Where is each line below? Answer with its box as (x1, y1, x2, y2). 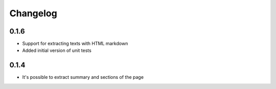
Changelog (9, 8, 57, 19)
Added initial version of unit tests (22, 47, 91, 53)
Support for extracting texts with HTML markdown (22, 41, 128, 47)
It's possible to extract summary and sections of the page (22, 74, 144, 80)
